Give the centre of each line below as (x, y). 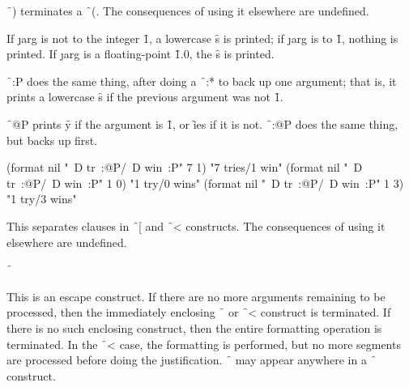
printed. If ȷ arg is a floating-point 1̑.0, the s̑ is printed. (141, 54)
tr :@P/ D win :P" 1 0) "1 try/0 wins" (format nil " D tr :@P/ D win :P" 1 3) (205, 183)
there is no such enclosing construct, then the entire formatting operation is (194, 327)
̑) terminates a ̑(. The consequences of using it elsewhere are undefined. (188, 11)
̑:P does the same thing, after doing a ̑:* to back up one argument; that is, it (202, 81)
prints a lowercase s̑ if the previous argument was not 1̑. (145, 97)
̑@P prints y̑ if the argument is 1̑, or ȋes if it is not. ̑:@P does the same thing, (202, 123)
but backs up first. (52, 140)
